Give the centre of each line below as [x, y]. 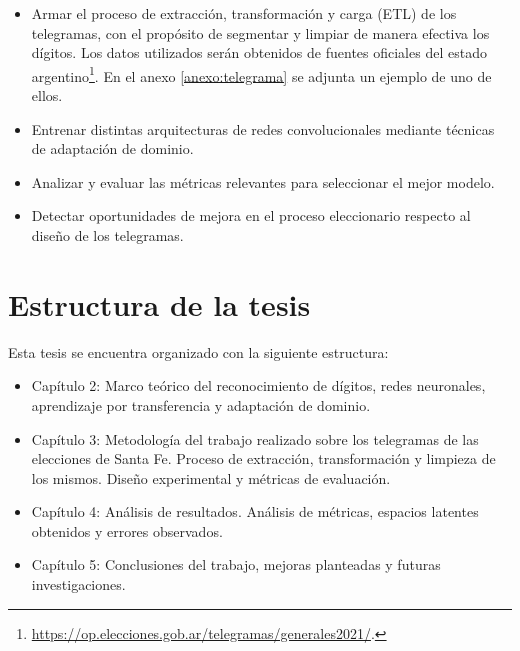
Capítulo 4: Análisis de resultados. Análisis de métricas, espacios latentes [255, 511]
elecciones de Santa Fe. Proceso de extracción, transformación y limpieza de [263, 458]
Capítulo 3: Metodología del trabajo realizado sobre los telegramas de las [255, 438]
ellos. [47, 95]
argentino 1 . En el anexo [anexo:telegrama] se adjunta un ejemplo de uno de [261, 74]
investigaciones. [78, 584]
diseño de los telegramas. [107, 235]
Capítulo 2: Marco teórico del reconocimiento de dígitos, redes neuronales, [258, 385]
